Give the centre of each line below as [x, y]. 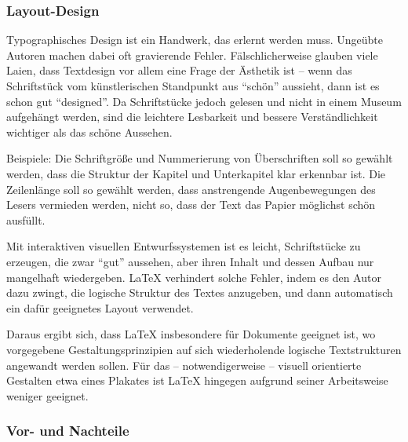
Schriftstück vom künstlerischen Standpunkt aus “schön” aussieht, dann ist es [193, 86]
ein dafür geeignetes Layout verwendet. [100, 307]
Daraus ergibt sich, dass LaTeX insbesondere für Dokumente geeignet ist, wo [191, 334]
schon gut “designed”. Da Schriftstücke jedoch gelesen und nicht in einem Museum [204, 101]
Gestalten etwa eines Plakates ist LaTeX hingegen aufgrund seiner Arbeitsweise [197, 380]
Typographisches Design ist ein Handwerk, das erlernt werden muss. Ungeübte [195, 40]
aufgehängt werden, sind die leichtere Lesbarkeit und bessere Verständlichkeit [192, 117]
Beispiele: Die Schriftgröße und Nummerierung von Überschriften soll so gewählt [200, 158]
